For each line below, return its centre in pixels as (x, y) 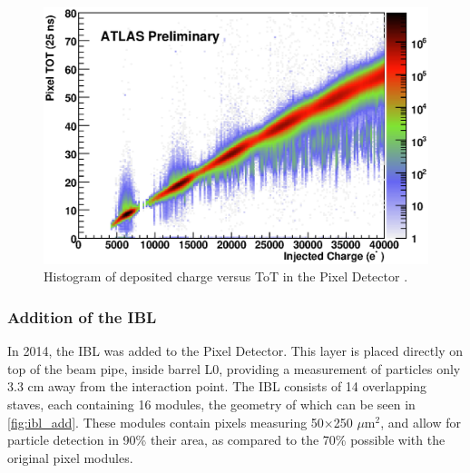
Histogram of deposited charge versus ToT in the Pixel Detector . (226, 276)
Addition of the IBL (82, 316)
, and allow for (421, 422)
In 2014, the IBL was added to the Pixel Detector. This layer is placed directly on (235, 351)
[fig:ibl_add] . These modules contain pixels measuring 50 (166, 422)
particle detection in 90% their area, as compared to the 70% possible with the (226, 440)
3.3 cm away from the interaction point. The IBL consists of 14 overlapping (217, 386)
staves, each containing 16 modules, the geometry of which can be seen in (211, 404)
